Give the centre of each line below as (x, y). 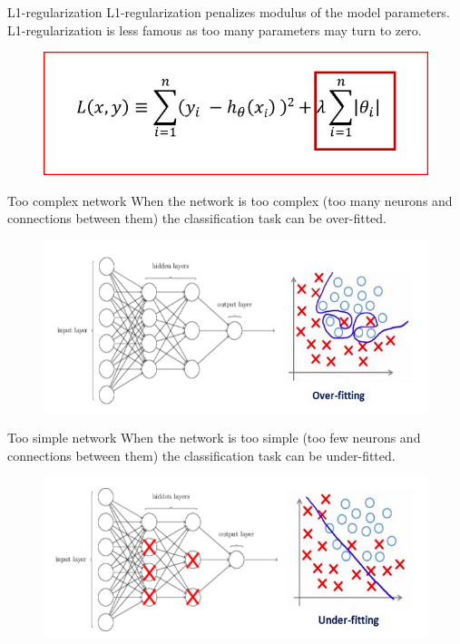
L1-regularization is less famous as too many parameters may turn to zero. (215, 29)
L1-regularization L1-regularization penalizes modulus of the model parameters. (229, 12)
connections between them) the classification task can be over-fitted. (197, 218)
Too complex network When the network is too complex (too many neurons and (230, 200)
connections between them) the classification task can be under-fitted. (201, 455)
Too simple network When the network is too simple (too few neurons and (214, 438)
